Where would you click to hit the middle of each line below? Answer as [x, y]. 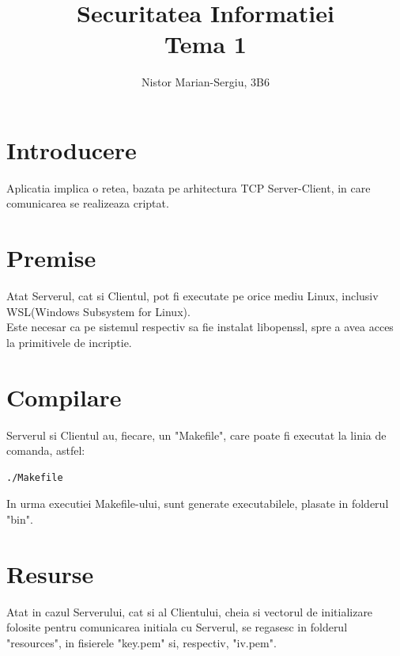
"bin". [20, 519]
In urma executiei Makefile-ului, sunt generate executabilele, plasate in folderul [198, 503]
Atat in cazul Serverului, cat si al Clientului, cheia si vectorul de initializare [190, 611]
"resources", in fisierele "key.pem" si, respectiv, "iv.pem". [142, 642]
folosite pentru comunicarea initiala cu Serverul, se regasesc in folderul [177, 627]
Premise [51, 258]
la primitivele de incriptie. [69, 342]
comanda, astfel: [46, 450]
